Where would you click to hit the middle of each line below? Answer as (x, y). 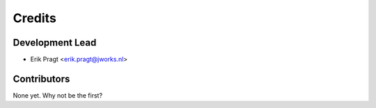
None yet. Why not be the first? (58, 95)
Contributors (41, 79)
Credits (35, 18)
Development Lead (55, 43)
